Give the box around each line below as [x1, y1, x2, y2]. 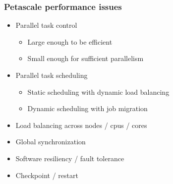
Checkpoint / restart [15, 170, 78, 180]
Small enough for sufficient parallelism [27, 53, 144, 63]
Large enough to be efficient [27, 36, 113, 47]
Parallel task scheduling [15, 70, 88, 80]
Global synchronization [15, 136, 86, 147]
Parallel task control [15, 20, 77, 30]
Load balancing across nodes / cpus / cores [15, 120, 147, 130]
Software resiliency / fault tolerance [15, 153, 124, 163]
